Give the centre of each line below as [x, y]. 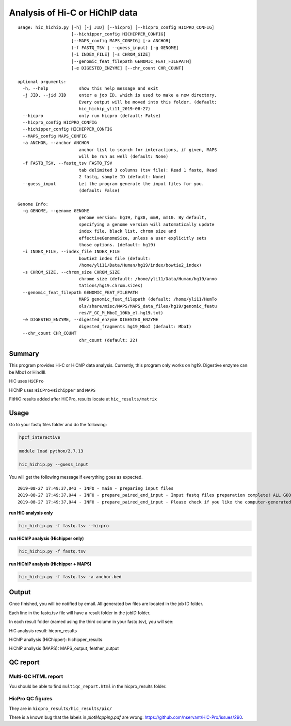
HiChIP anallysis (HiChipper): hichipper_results [56, 640]
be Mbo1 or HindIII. [28, 372]
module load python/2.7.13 [51, 451]
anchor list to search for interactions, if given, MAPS [148, 150]
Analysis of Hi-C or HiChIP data [73, 13]
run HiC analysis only [31, 513]
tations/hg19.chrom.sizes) [111, 286]
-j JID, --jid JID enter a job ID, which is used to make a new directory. [120, 95]
